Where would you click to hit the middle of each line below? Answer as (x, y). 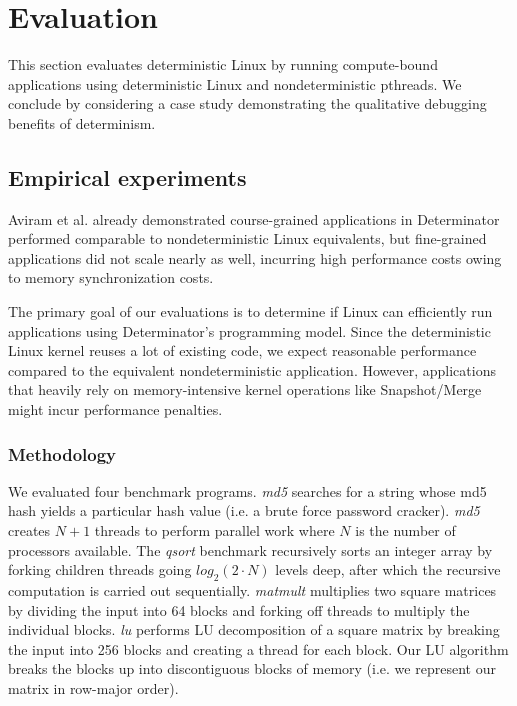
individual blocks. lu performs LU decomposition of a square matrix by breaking (254, 629)
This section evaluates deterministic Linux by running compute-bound (223, 64)
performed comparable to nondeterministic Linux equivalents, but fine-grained (247, 238)
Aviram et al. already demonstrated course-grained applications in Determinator (254, 218)
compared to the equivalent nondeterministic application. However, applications (252, 369)
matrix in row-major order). (93, 688)
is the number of (405, 530)
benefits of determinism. (82, 122)
